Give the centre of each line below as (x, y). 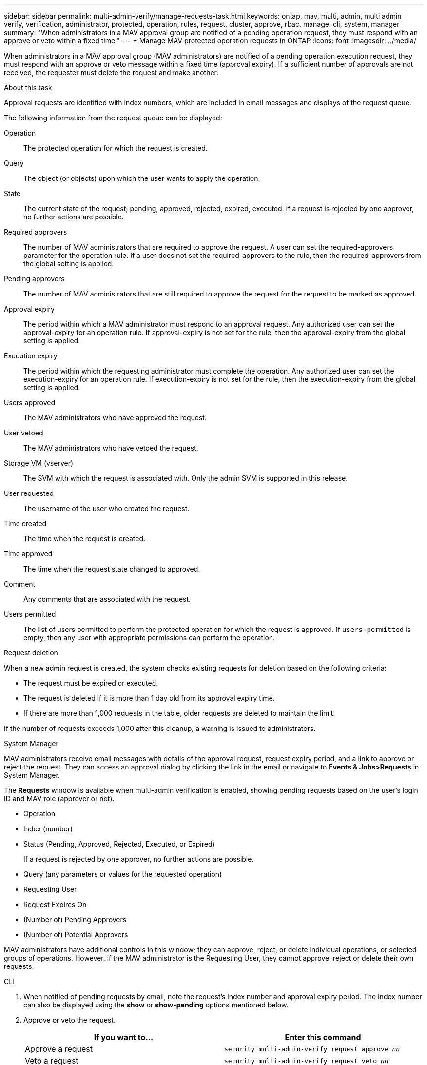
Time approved (28, 554)
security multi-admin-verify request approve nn (312, 1049)
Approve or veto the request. (69, 1020)
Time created (25, 523)
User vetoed (24, 433)
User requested (29, 493)
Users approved (30, 403)
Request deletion (31, 653)
